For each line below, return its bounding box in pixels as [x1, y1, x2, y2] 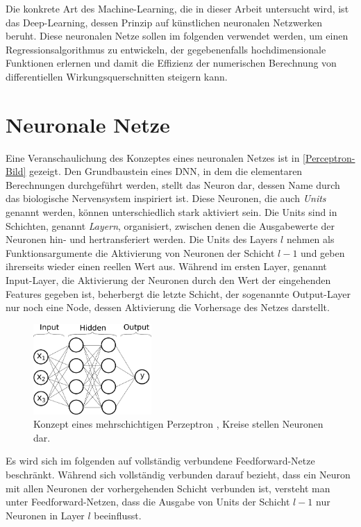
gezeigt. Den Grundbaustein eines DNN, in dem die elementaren [29, 164, 303, 178]
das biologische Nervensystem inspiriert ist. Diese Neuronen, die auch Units [6, 191, 326, 206]
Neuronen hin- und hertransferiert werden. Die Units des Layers [6, 232, 278, 246]
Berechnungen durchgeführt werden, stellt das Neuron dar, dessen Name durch [6, 177, 340, 192]
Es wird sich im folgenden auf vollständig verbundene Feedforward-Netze [6, 453, 315, 468]
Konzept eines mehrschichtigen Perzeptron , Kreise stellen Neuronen [33, 417, 324, 431]
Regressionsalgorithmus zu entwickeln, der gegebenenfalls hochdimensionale [6, 42, 326, 56]
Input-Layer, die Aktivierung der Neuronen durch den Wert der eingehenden [6, 273, 331, 287]
